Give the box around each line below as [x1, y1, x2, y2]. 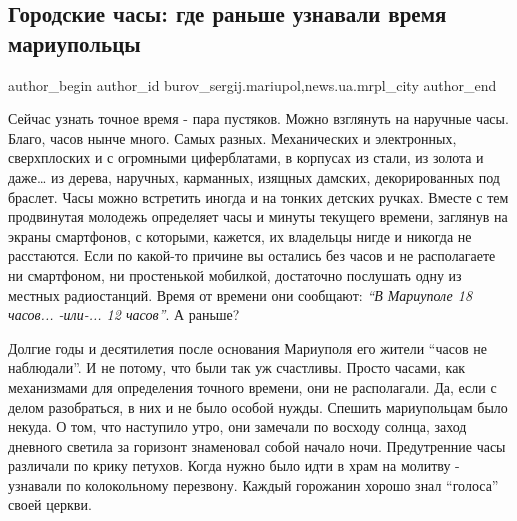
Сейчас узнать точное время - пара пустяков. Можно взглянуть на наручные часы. [8, 108, 509, 129]
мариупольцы [8, 27, 141, 58]
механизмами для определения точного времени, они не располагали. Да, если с [8, 376, 497, 397]
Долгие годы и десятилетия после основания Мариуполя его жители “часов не [8, 337, 487, 358]
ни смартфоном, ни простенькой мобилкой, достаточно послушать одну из [8, 264, 462, 285]
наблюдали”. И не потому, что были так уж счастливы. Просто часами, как [8, 357, 466, 378]
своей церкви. [8, 494, 92, 515]
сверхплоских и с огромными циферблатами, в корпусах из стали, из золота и [8, 147, 484, 168]
